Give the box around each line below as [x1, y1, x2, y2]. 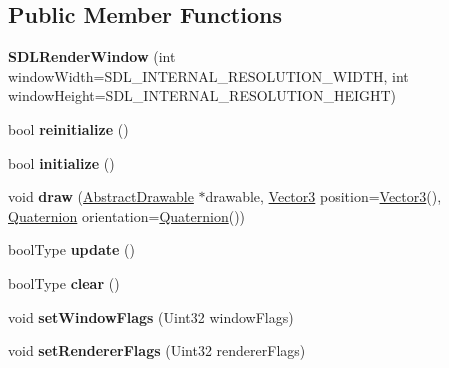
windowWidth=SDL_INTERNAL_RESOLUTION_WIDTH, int [8, 65, 409, 86]
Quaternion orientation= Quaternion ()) [8, 205, 246, 226]
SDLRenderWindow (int [8, 46, 176, 67]
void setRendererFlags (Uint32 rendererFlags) [8, 340, 306, 361]
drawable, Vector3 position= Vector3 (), [205, 186, 442, 207]
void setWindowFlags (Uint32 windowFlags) [8, 306, 294, 327]
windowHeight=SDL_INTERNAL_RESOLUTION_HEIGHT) [8, 85, 397, 106]
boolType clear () [8, 272, 120, 293]
